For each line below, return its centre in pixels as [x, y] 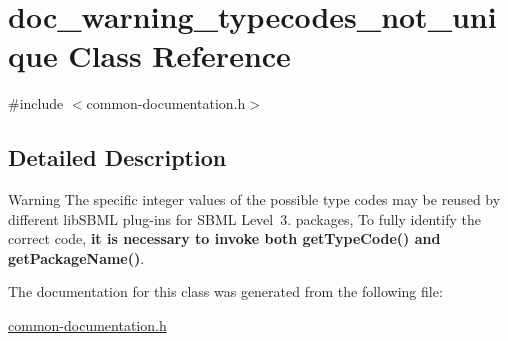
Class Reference [179, 55]
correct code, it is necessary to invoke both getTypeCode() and [224, 238]
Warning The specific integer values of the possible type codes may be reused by [254, 199]
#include [36, 103]
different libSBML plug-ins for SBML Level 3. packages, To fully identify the [244, 218]
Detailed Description [117, 157]
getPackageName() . [76, 257]
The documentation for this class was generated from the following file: [225, 291]
